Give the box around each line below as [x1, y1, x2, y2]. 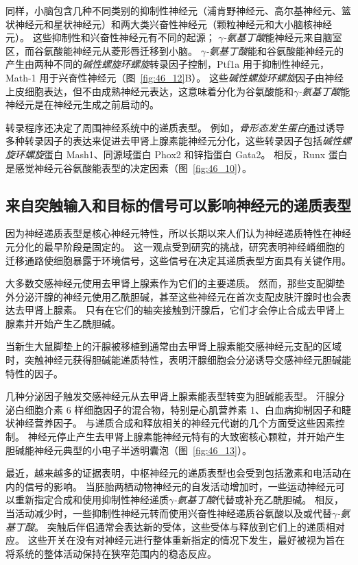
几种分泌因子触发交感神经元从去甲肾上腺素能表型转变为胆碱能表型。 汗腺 [5, 389, 335, 403]
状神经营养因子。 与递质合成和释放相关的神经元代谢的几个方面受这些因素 [5, 416, 335, 430]
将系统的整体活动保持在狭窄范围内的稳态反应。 [5, 546, 217, 560]
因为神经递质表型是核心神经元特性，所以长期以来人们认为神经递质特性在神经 [5, 226, 351, 240]
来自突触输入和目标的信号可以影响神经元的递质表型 [5, 194, 351, 215]
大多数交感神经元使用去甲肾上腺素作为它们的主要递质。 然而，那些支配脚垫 [5, 276, 345, 290]
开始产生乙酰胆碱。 [34, 316, 121, 330]
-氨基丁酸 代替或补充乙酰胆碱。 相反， [174, 492, 344, 507]
